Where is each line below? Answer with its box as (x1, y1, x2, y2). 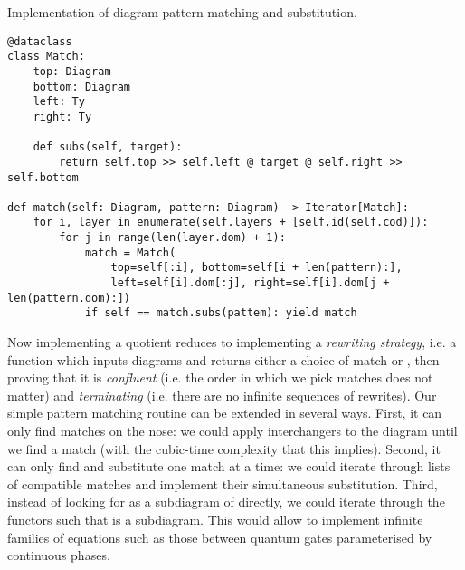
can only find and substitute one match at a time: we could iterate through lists (7, 457, 451, 476)
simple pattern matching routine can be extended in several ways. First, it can (7, 403, 442, 422)
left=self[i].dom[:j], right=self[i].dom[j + (110, 276, 390, 290)
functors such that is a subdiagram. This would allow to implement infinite (7, 510, 423, 528)
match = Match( (84, 246, 176, 259)
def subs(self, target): (33, 140, 183, 154)
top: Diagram (33, 64, 111, 78)
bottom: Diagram (33, 80, 131, 93)
